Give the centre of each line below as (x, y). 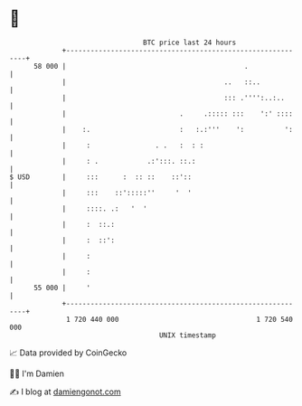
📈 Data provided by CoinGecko (68, 353)
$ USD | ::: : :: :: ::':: (101, 177)
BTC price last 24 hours (190, 42)
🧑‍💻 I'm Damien (37, 373)
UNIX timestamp (188, 335)
